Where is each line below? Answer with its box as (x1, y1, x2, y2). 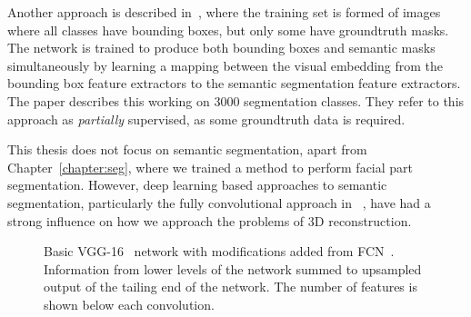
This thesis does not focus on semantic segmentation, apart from (7, 140, 367, 159)
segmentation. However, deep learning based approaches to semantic (7, 175, 387, 194)
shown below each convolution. (44, 294, 215, 313)
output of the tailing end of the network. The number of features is (44, 277, 417, 296)
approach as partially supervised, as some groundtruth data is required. (7, 109, 406, 128)
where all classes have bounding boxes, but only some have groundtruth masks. (7, 20, 449, 39)
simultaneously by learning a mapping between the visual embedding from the (7, 55, 444, 74)
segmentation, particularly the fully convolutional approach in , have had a (7, 193, 431, 212)
